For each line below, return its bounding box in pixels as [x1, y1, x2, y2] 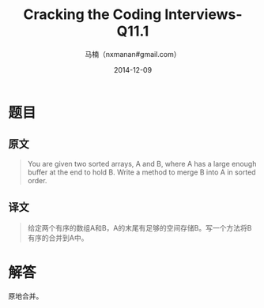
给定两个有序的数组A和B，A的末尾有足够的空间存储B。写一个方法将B [27, 223, 252, 232]
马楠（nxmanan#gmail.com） [85, 49, 181, 58]
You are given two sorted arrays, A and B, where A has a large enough [27, 159, 257, 168]
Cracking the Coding [23, 6, 162, 24]
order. [27, 175, 47, 185]
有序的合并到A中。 [27, 233, 89, 242]
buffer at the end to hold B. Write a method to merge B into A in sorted [27, 167, 256, 177]
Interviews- [164, 6, 243, 24]
